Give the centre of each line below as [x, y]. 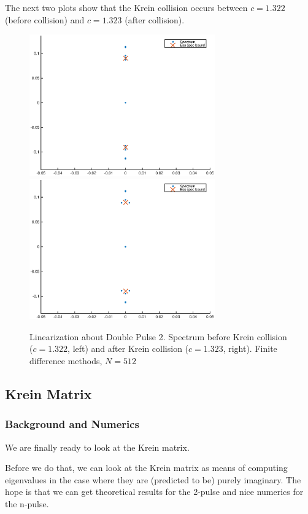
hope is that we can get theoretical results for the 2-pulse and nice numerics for [154, 492]
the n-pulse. [27, 503]
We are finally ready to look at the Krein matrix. [97, 447]
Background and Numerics [72, 424]
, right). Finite [250, 349]
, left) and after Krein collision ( [128, 349]
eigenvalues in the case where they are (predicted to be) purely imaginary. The [153, 479]
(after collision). [155, 19]
